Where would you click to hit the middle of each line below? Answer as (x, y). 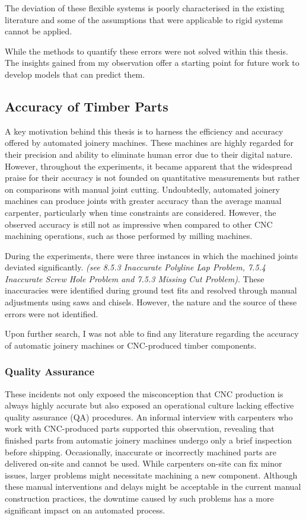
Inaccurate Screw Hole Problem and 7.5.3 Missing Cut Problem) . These (135, 278)
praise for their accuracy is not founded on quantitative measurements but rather (152, 178)
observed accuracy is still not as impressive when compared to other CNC (139, 224)
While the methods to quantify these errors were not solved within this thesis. (146, 51)
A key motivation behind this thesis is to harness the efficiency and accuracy (144, 131)
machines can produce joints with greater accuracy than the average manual (143, 201)
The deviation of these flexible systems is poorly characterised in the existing (145, 8)
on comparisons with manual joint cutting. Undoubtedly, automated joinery (142, 189)
